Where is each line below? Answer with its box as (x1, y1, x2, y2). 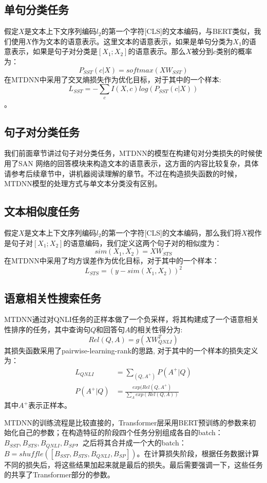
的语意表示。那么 (128, 46, 186, 57)
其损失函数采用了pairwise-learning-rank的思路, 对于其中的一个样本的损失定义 (4, 345, 258, 355)
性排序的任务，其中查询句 (4, 324, 90, 335)
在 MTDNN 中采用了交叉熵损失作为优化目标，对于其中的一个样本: (4, 74, 221, 84)
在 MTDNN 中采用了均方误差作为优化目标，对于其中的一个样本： (4, 255, 219, 266)
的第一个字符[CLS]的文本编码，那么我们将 (101, 227, 241, 238)
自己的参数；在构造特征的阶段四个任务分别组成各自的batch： (18, 427, 223, 438)
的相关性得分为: (130, 324, 183, 335)
